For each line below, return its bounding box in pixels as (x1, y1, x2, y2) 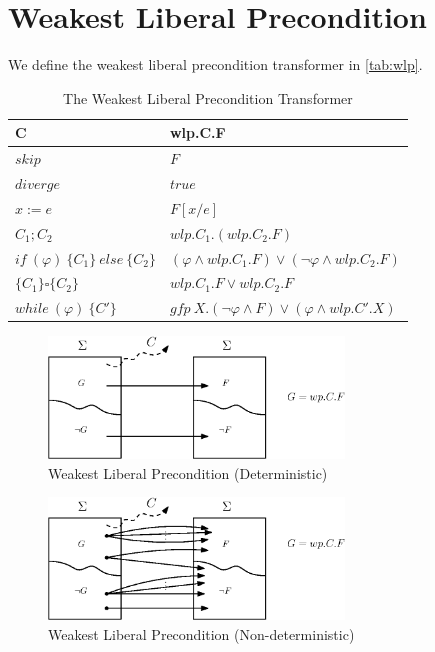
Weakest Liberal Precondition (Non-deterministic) (48, 623, 355, 644)
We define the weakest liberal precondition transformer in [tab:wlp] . (8, 54, 423, 75)
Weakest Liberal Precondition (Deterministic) (48, 462, 328, 483)
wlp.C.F (169, 122, 226, 143)
